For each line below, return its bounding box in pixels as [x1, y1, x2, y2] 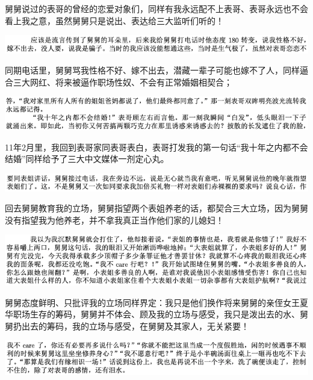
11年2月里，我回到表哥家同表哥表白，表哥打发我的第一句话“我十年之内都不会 [5, 140, 308, 153]
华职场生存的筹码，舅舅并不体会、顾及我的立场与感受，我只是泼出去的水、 [5, 308, 300, 320]
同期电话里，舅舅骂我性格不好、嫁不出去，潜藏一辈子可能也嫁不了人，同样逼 [5, 64, 308, 76]
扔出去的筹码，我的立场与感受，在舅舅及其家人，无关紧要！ [13, 319, 249, 332]
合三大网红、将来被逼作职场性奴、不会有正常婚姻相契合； [5, 75, 232, 88]
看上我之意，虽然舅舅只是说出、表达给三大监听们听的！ [5, 14, 224, 26]
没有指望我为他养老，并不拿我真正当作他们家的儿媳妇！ [5, 213, 224, 226]
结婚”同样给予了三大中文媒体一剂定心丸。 [5, 152, 169, 165]
